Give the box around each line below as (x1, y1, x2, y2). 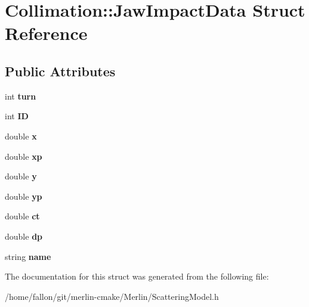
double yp (5, 190, 42, 202)
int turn (5, 89, 36, 102)
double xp (5, 150, 42, 162)
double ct (5, 210, 40, 222)
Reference (5, 21, 88, 45)
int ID (5, 110, 29, 122)
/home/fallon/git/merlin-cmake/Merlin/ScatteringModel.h (5, 290, 219, 302)
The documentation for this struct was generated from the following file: (5, 270, 269, 283)
